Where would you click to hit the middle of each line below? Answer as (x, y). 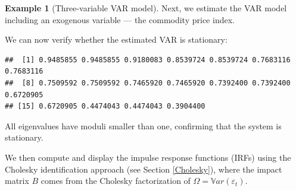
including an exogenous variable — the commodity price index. (120, 19)
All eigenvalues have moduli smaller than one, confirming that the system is (143, 125)
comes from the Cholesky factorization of (116, 181)
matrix (17, 181)
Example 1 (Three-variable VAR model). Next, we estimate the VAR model (146, 8)
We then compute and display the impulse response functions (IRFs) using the (148, 157)
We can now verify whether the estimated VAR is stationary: (116, 39)
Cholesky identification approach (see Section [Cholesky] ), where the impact (144, 169)
